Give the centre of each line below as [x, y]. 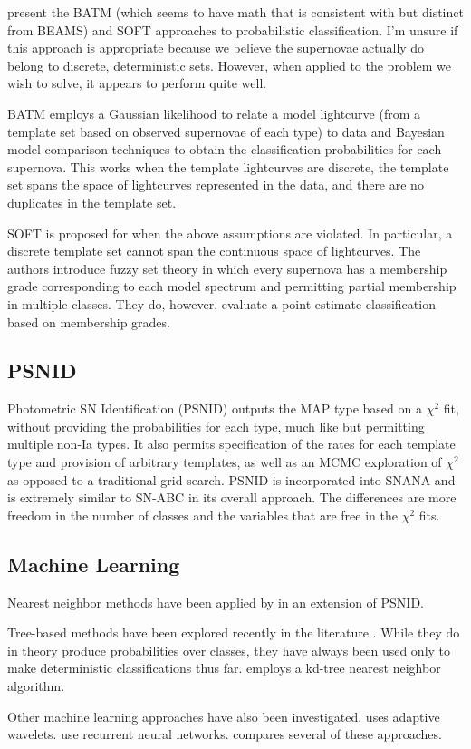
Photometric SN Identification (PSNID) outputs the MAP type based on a [215, 409]
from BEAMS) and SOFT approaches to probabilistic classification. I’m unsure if [233, 29]
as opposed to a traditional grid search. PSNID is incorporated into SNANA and [231, 479]
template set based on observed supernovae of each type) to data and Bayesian [226, 131]
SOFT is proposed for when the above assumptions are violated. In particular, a [230, 233]
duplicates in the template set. [92, 202]
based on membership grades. [89, 321]
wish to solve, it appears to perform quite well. [137, 83]
